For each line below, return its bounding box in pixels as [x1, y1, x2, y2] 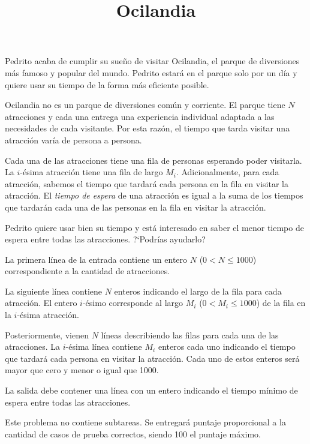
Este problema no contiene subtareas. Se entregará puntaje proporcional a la [5, 416, 286, 428]
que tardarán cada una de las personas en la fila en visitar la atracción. [5, 200, 266, 213]
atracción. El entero [5, 296, 77, 309]
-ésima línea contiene [65, 340, 142, 353]
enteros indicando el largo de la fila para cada [114, 284, 282, 297]
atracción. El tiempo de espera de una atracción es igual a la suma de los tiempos [5, 189, 303, 202]
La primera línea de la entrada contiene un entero [5, 253, 188, 265]
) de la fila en [256, 296, 306, 309]
